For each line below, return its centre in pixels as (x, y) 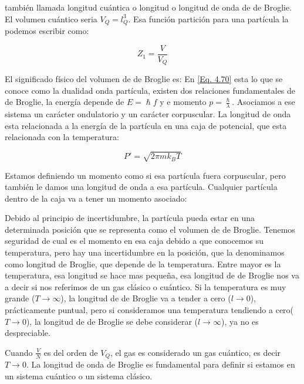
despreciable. (28, 333)
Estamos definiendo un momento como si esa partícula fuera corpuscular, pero (145, 175)
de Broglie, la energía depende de (65, 102)
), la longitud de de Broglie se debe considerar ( (112, 321)
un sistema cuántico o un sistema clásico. (79, 375)
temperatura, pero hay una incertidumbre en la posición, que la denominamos (145, 252)
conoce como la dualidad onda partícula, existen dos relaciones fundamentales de (150, 90)
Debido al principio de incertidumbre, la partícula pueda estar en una (130, 218)
